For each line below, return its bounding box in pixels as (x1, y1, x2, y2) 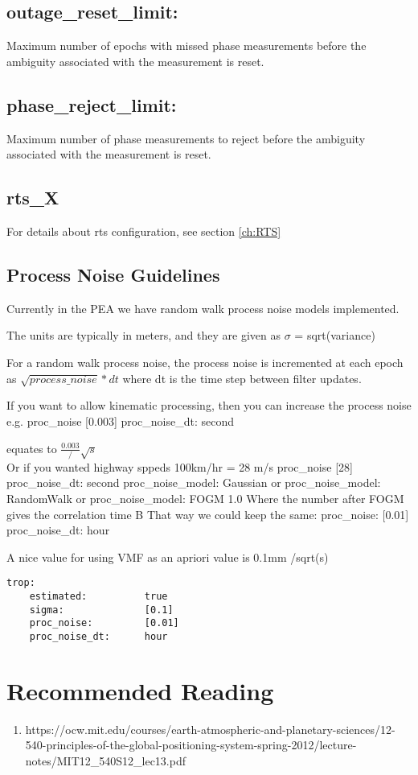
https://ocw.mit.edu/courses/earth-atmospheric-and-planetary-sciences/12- (25, 720, 395, 737)
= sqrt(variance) (294, 327, 375, 344)
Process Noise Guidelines (6, 262, 220, 287)
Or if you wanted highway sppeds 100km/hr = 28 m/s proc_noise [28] (6, 458, 353, 475)
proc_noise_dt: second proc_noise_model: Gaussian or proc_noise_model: (6, 474, 381, 491)
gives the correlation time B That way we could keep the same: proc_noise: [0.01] (6, 505, 409, 522)
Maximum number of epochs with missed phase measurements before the (6, 37, 367, 54)
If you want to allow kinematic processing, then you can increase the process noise (6, 397, 412, 414)
